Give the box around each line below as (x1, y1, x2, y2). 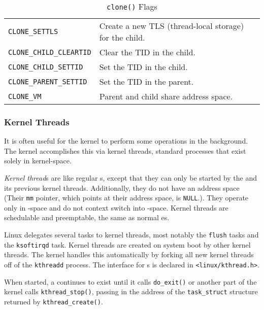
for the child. (99, 31, 145, 43)
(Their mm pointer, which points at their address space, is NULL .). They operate (4, 192, 249, 203)
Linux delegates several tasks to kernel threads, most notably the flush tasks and (4, 229, 259, 240)
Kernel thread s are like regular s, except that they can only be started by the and (4, 173, 257, 183)
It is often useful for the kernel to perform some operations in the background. (4, 135, 248, 146)
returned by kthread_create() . (4, 296, 103, 306)
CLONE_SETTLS (8, 27, 58, 36)
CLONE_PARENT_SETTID (8, 77, 87, 86)
